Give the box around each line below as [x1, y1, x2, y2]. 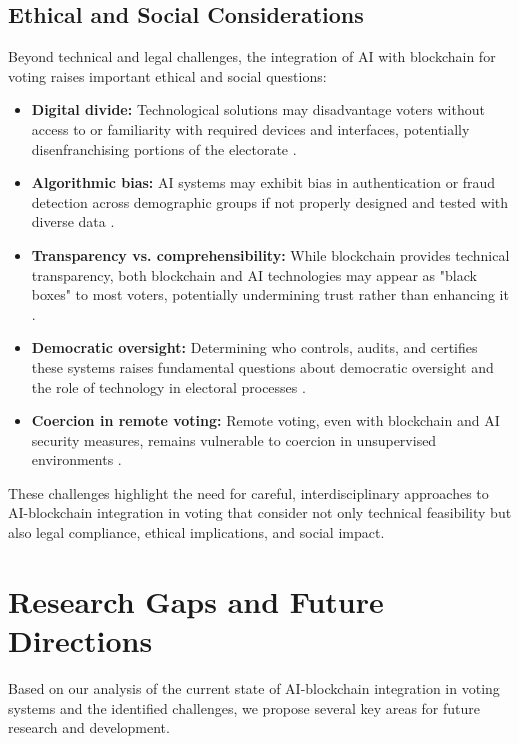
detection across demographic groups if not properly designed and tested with [31, 191, 509, 212]
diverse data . [31, 211, 115, 232]
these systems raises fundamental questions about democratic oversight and [31, 356, 494, 377]
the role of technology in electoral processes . [31, 376, 306, 397]
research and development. [8, 717, 170, 738]
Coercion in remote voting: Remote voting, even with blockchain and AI [31, 410, 500, 431]
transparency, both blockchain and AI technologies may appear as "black [31, 264, 477, 285]
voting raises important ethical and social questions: [8, 65, 327, 86]
